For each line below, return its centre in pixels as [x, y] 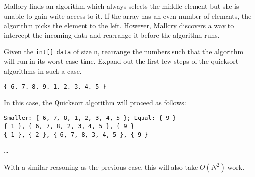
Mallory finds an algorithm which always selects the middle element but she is [122, 6]
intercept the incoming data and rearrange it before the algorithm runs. [112, 35]
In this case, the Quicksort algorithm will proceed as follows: [95, 102]
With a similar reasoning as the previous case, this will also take [101, 167]
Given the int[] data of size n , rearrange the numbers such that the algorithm [124, 51]
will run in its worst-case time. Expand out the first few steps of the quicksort [121, 61]
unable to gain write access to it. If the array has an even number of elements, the [128, 15]
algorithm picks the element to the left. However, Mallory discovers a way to [119, 25]
